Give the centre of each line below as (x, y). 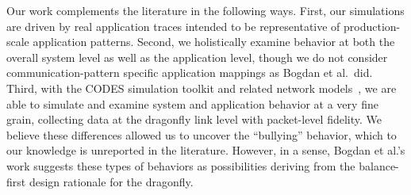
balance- (379, 165)
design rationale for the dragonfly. (111, 181)
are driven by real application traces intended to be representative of (173, 26)
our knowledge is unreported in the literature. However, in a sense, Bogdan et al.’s (206, 150)
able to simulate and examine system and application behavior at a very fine (192, 103)
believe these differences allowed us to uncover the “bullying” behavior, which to (202, 134)
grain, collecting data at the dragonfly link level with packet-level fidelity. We (194, 119)
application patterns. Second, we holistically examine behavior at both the (214, 42)
